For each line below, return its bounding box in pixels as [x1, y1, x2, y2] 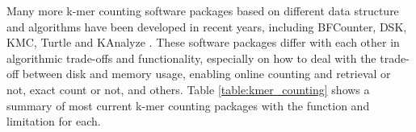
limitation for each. [6, 113, 101, 130]
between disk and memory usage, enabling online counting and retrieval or [22, 65, 391, 82]
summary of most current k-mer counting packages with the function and [6, 97, 370, 113]
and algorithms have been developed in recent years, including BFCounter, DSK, [6, 18, 407, 35]
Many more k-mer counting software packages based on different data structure [6, 2, 399, 19]
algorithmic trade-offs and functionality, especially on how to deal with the [6, 49, 376, 66]
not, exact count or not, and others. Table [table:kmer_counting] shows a [6, 80, 370, 97]
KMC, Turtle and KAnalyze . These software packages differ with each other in [6, 34, 400, 51]
